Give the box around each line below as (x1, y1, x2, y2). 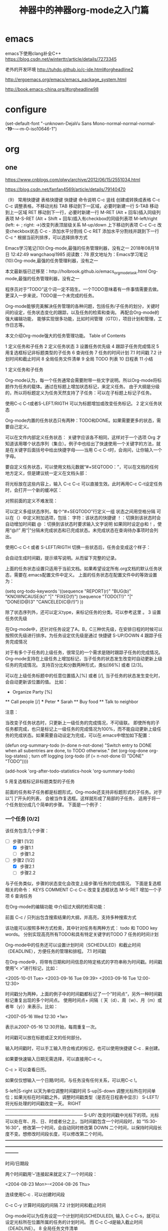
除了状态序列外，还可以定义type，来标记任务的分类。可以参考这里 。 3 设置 (5, 609, 161, 615)
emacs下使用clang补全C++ (5, 50, 61, 56)
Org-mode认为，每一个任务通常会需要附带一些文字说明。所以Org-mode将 (5, 377, 157, 383)
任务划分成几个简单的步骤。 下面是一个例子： (9, 802, 103, 808)
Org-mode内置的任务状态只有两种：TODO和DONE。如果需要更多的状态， (5, 417, 157, 423)
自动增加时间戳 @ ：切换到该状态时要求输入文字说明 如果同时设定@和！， (5, 521, 157, 527)
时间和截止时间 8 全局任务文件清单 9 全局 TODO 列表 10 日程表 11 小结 (9, 356, 153, 362)
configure (5, 104, 47, 116)
